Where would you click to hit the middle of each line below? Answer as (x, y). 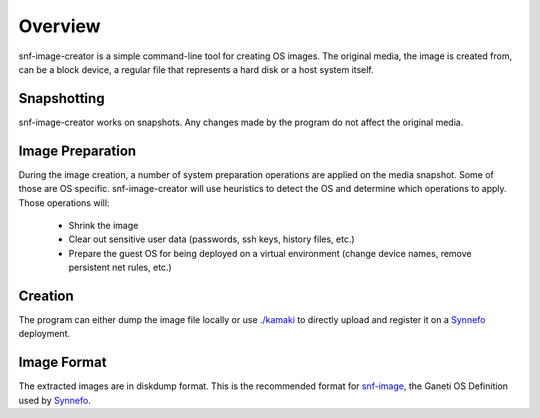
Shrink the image (103, 225)
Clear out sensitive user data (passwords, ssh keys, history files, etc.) (211, 239)
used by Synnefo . (55, 400)
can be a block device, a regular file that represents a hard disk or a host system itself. (196, 69)
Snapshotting (61, 98)
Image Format (62, 362)
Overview (59, 26)
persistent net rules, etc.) (120, 267)
